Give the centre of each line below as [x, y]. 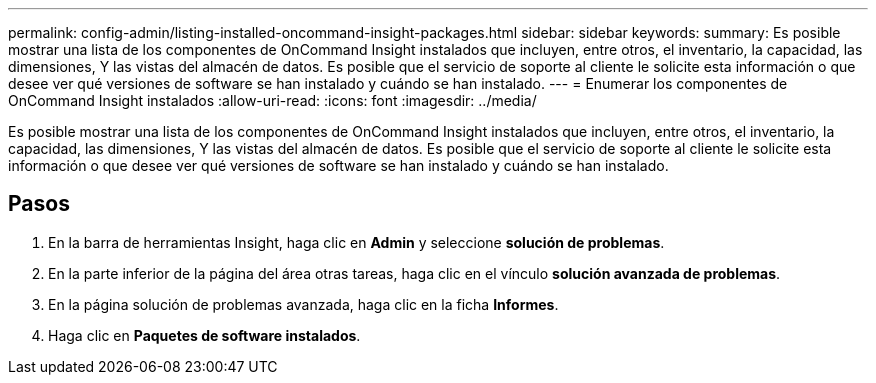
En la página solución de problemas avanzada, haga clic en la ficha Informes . [303, 304]
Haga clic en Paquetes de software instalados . [204, 335]
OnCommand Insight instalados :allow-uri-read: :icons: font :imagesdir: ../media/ [272, 100]
